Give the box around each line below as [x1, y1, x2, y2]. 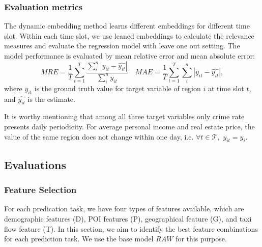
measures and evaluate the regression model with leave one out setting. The [4, 40, 240, 51]
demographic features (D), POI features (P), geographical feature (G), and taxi [4, 213, 252, 224]
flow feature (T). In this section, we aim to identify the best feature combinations [4, 223, 258, 234]
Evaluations [4, 156, 66, 172]
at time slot [208, 83, 244, 93]
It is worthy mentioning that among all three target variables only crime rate [4, 111, 245, 122]
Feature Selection [4, 183, 77, 196]
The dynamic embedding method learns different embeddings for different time [4, 20, 250, 31]
